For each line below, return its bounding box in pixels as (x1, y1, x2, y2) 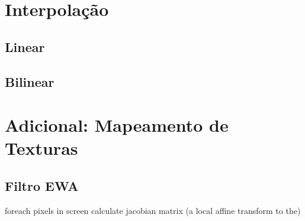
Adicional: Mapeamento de (5, 113, 229, 137)
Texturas (5, 136, 78, 160)
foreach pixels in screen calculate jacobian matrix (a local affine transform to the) (5, 204, 301, 216)
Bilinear (5, 72, 54, 90)
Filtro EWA (5, 176, 79, 194)
